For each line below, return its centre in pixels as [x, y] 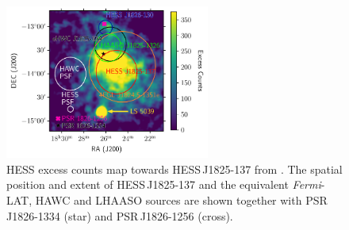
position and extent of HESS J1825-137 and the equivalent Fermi [164, 184]
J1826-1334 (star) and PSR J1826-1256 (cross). [120, 215]
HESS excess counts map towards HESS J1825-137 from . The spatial [174, 169]
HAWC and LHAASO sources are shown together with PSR [181, 200]
